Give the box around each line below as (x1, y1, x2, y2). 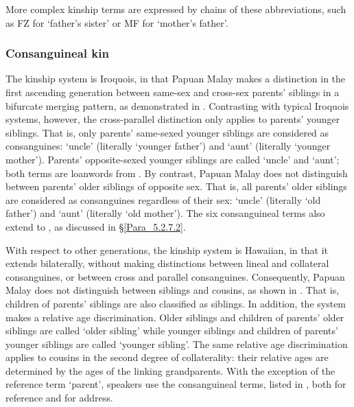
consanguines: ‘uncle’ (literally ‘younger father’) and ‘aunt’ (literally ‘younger (5, 139, 331, 153)
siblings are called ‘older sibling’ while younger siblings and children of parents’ (5, 323, 338, 338)
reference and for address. (5, 391, 113, 405)
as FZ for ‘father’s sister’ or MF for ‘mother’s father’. (5, 15, 228, 30)
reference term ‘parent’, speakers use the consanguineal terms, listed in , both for (5, 377, 346, 391)
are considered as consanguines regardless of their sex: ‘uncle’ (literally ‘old (5, 192, 321, 207)
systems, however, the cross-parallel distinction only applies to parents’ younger (5, 112, 340, 126)
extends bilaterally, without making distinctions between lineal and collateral (5, 256, 329, 270)
